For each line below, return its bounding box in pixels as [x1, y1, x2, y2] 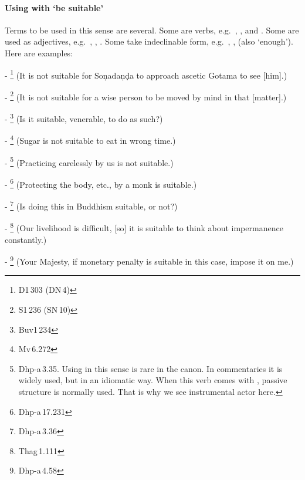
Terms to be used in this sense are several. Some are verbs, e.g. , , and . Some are [5, 23, 299, 36]
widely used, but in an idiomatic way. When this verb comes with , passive [18, 374, 287, 386]
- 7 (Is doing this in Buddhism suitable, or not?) [5, 198, 178, 212]
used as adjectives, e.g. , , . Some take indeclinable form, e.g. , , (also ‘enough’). [5, 35, 293, 48]
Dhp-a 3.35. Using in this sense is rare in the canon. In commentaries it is [18, 362, 283, 374]
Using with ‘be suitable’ [5, 1, 103, 13]
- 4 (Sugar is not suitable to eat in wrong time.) [5, 133, 176, 146]
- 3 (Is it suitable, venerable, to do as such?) [5, 111, 163, 124]
